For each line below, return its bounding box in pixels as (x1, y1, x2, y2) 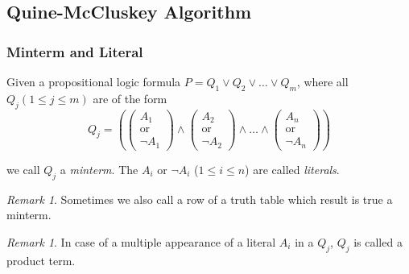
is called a (353, 233, 403, 250)
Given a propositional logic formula (6, 73, 181, 89)
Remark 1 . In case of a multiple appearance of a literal (6, 233, 276, 250)
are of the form (93, 89, 167, 106)
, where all (296, 73, 349, 89)
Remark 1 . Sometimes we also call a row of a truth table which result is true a (6, 190, 393, 207)
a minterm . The (60, 160, 138, 177)
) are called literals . (245, 160, 340, 177)
